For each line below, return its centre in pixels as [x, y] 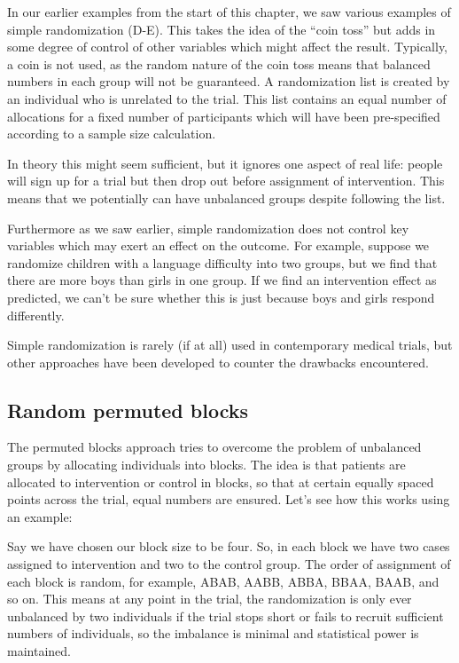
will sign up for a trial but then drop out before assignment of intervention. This [226, 181]
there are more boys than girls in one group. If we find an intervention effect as [222, 280]
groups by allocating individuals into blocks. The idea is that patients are [206, 465]
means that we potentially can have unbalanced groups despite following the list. [226, 197]
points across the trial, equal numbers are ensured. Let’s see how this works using [229, 499]
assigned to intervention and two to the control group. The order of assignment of [229, 564]
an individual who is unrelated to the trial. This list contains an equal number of [227, 98]
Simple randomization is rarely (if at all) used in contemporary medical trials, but [230, 345]
